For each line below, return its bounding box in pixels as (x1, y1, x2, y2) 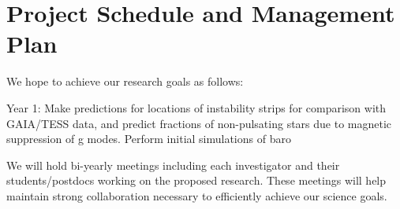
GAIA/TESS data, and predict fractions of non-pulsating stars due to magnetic (6, 115, 392, 131)
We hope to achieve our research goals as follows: (6, 73, 244, 90)
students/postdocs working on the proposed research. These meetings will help (6, 172, 387, 189)
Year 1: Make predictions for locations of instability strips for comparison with (6, 99, 387, 115)
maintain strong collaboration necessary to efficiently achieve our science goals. (6, 187, 387, 203)
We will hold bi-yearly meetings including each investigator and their (6, 156, 340, 173)
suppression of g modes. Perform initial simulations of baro (6, 130, 291, 147)
